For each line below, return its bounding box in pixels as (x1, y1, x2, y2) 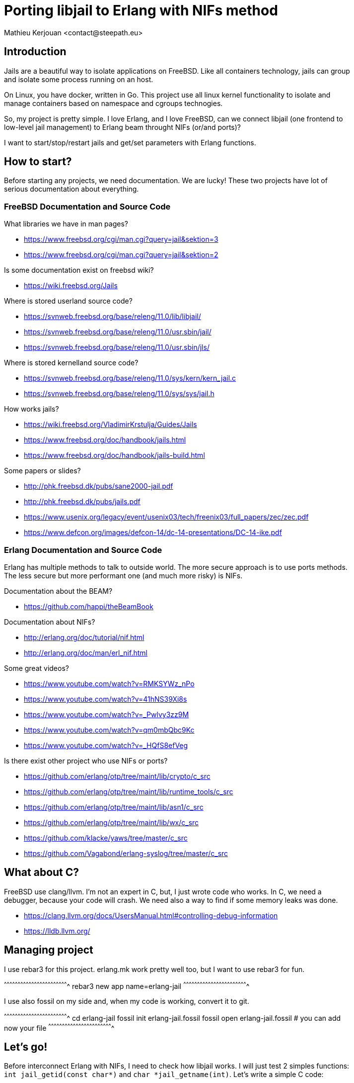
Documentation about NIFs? (4, 617, 95, 626)
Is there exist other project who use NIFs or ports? (4, 756, 168, 765)
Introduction (4, 45, 67, 58)
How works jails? (4, 405, 59, 414)
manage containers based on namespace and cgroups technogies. (4, 99, 223, 108)
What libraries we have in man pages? (4, 219, 128, 228)
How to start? (4, 155, 72, 168)
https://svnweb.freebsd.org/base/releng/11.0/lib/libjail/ (24, 312, 201, 321)
